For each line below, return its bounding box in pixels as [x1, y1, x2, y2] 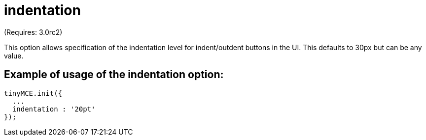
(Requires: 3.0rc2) [4, 28, 63, 36]
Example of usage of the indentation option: [4, 68, 224, 81]
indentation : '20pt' [12, 105, 96, 113]
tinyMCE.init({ [4, 89, 63, 97]
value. [4, 51, 24, 60]
